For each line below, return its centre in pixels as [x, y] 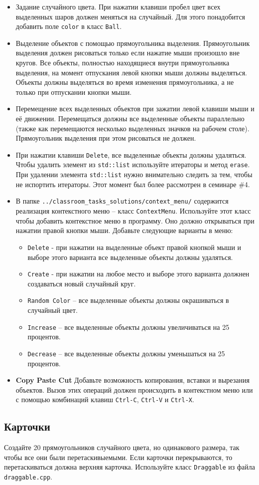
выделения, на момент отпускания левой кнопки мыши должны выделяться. [131, 72]
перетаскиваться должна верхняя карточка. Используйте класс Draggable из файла [129, 467]
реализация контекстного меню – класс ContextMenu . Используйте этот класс [133, 211]
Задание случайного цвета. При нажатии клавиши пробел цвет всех [118, 6]
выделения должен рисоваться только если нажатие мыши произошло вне [128, 53]
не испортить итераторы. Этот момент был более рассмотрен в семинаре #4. [133, 184]
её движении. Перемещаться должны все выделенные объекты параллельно [130, 118]
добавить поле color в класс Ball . [69, 26]
